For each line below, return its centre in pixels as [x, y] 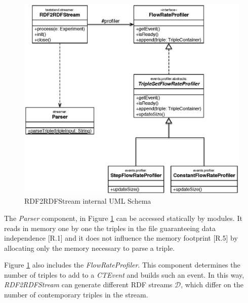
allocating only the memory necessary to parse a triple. [90, 248]
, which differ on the [212, 285]
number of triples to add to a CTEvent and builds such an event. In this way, [124, 274]
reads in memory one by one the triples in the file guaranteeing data [110, 228]
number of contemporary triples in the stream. [76, 295]
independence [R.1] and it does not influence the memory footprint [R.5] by [121, 238]
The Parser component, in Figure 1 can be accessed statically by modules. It [123, 218]
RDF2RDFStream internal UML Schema [88, 201]
